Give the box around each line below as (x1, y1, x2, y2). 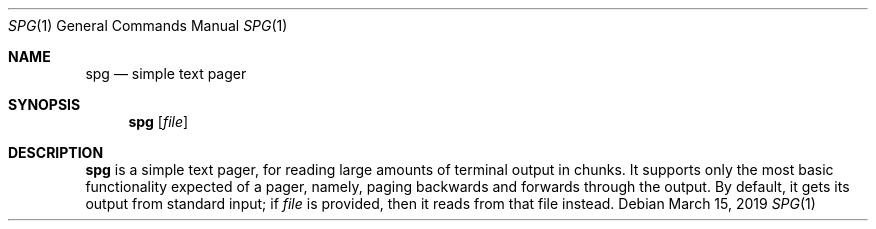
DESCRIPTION (8, 144, 104, 161)
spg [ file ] (128, 113, 189, 130)
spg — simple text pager (85, 65, 247, 82)
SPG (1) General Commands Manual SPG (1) (8, 17, 288, 34)
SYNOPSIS (8, 96, 81, 113)
